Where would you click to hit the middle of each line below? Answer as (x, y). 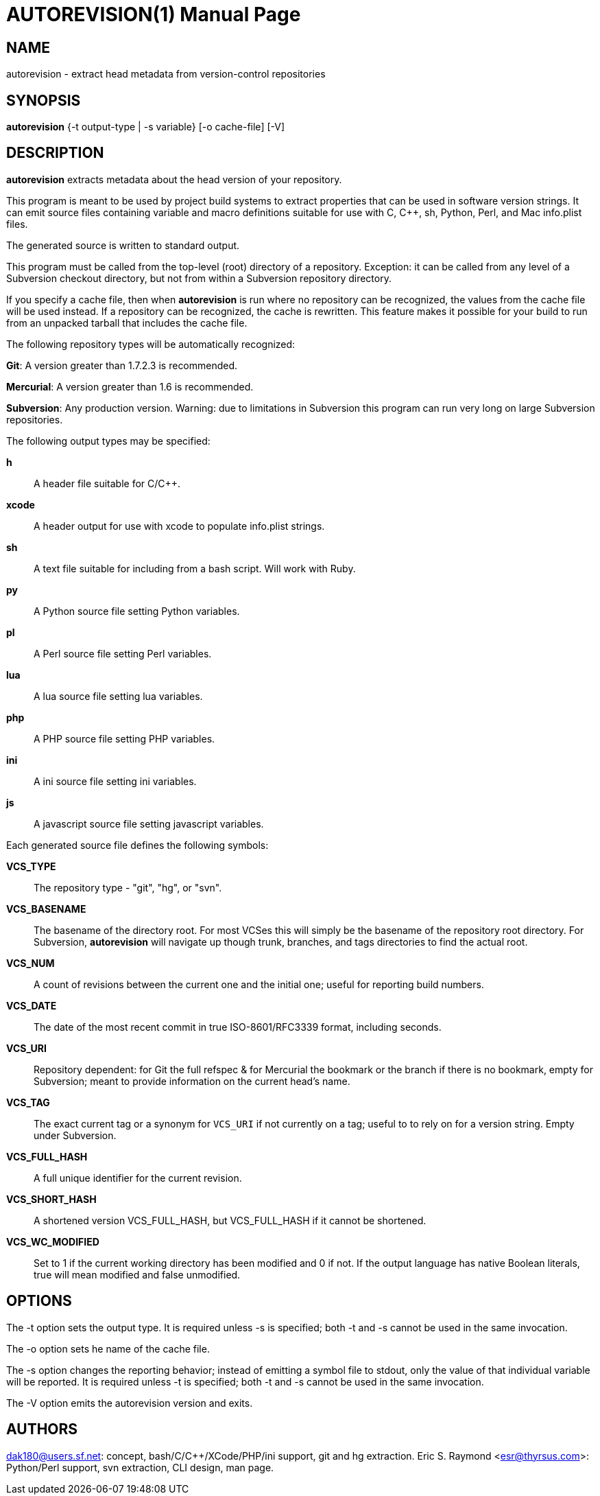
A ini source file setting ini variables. (115, 781)
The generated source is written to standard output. (123, 245)
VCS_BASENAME (46, 909)
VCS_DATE (32, 1005)
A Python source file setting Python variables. (137, 611)
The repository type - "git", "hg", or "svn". (128, 887)
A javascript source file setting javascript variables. (149, 823)
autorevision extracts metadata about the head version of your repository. (174, 179)
